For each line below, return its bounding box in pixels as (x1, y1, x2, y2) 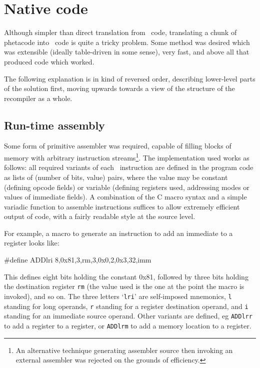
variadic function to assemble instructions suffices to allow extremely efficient (4, 201, 240, 211)
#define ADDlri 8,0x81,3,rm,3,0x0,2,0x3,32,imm (4, 254, 151, 265)
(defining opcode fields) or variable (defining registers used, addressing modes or (4, 181, 249, 192)
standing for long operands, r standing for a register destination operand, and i (4, 300, 248, 311)
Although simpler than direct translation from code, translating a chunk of (4, 27, 237, 37)
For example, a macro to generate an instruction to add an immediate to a (4, 227, 233, 238)
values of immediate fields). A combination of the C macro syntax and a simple (4, 191, 247, 202)
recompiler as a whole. (4, 92, 72, 103)
